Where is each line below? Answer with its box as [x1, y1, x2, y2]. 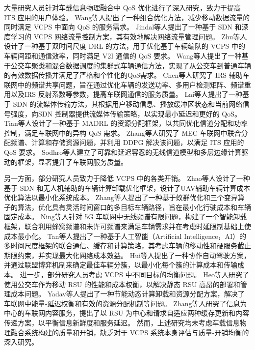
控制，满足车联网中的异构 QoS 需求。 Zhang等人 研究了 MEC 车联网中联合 [4, 127, 241, 138]
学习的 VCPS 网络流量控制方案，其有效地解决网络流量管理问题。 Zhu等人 [10, 31, 247, 41]
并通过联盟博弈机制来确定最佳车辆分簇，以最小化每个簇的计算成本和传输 [4, 260, 237, 270]
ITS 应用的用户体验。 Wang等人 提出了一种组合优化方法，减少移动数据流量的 [4, 12, 250, 22]
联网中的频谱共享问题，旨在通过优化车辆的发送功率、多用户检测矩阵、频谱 [4, 79, 244, 89]
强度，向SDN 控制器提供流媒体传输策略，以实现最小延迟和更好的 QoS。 [10, 108, 241, 118]
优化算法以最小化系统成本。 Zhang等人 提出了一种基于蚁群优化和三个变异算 [4, 192, 245, 203]
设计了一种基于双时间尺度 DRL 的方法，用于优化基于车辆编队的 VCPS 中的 [4, 41, 245, 51]
